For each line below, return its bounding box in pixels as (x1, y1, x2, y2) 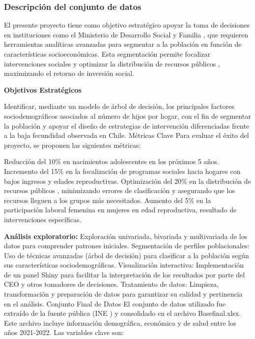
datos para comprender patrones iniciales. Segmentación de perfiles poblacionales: (4, 240, 250, 251)
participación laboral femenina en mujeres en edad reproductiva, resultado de (4, 204, 237, 215)
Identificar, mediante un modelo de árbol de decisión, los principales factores (4, 101, 234, 111)
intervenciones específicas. (4, 214, 82, 224)
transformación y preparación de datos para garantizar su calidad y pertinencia (4, 289, 243, 299)
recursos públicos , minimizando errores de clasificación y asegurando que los (4, 185, 235, 196)
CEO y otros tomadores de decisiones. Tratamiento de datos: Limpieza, (4, 279, 219, 289)
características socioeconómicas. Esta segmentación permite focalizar (4, 49, 210, 59)
